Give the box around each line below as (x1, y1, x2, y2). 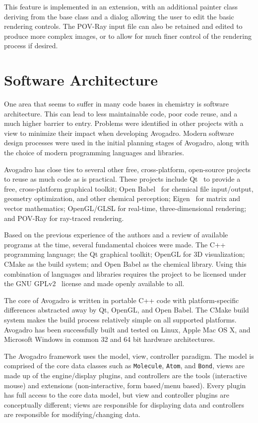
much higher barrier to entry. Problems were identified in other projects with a (4, 118, 244, 128)
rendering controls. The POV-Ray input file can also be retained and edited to (4, 21, 243, 31)
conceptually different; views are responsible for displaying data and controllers (4, 399, 245, 410)
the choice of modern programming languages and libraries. (4, 147, 185, 158)
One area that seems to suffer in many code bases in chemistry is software (4, 99, 229, 109)
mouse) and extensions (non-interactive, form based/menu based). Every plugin (4, 380, 246, 390)
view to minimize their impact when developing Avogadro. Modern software (4, 127, 234, 138)
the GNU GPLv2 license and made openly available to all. (4, 278, 185, 289)
